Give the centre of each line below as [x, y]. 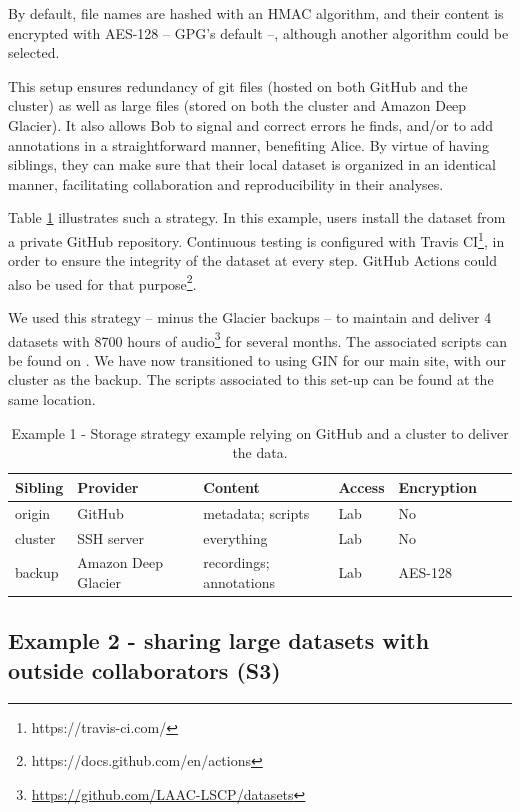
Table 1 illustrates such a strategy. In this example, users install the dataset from [257, 217]
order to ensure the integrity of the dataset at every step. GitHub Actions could [253, 260]
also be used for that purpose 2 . [102, 282]
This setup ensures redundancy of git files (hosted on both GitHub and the [238, 85]
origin [33, 512]
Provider [108, 486]
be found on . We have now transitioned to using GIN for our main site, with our [257, 359]
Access [361, 486]
